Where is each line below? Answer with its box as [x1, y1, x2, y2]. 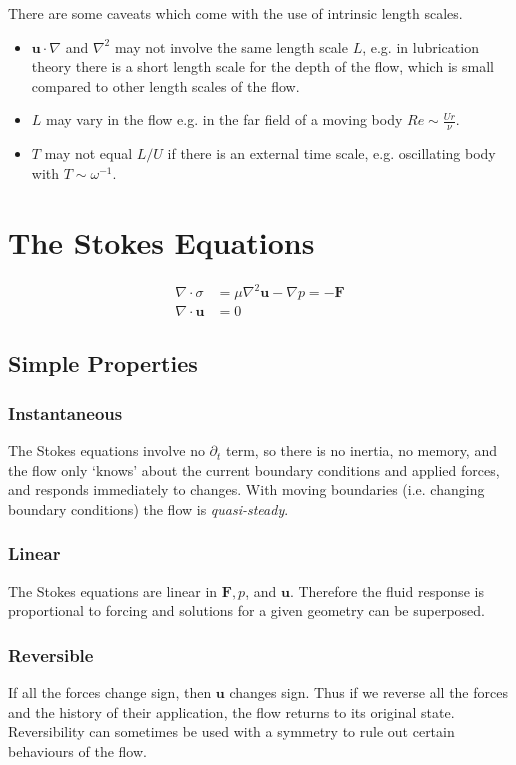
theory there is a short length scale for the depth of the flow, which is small [31, 56, 494, 77]
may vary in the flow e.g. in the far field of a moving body [46, 109, 403, 130]
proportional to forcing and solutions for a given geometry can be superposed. [8, 600, 485, 621]
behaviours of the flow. [8, 740, 147, 761]
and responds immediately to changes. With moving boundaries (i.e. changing [8, 479, 485, 500]
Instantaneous [8, 400, 123, 425]
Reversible [8, 642, 94, 667]
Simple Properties [8, 348, 198, 379]
